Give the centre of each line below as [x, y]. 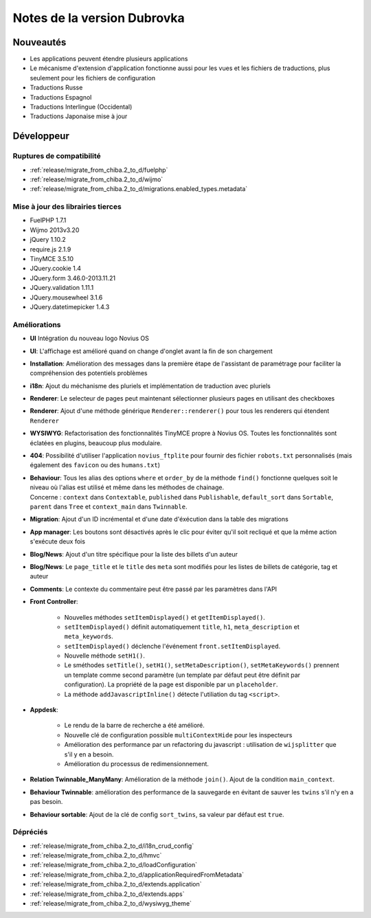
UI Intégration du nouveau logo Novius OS [89, 338]
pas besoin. [46, 802]
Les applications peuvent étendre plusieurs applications [109, 59]
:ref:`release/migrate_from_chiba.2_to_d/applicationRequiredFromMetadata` [137, 874]
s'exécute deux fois [58, 541]
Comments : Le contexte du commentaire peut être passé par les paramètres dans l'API [154, 589]
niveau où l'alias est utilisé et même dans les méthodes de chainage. [127, 487]
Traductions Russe [56, 88]
